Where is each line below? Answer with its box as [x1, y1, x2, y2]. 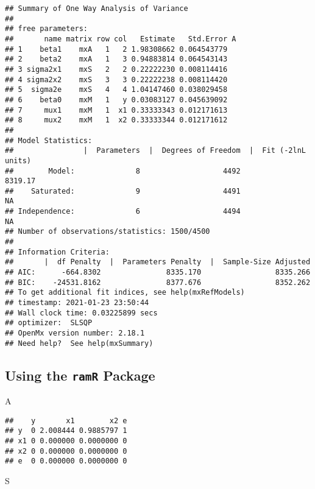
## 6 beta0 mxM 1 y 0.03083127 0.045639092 [5, 95, 228, 104]
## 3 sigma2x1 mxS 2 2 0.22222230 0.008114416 [5, 65, 228, 74]
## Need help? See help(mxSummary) [5, 339, 154, 348]
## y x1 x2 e [5, 416, 127, 425]
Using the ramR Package [5, 365, 155, 384]
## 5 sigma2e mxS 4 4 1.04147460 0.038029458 [5, 85, 228, 94]
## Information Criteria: [5, 247, 110, 256]
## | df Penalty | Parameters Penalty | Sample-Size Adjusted [5, 258, 311, 267]
